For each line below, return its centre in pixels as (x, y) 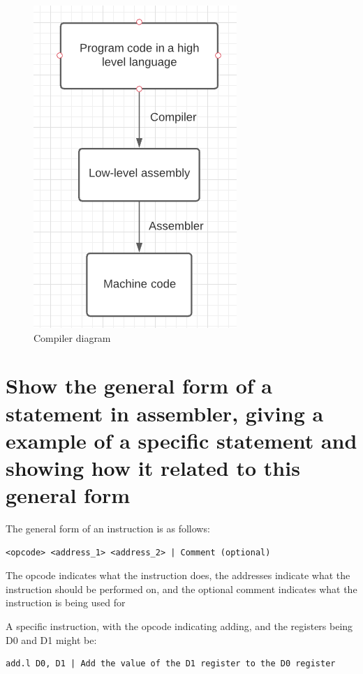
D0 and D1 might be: (51, 639)
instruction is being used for (66, 602)
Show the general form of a (139, 385)
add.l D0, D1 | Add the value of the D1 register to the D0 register (171, 664)
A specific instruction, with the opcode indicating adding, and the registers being (179, 626)
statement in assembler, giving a (165, 413)
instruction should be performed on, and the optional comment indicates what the (181, 589)
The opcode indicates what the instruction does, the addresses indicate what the (178, 575)
